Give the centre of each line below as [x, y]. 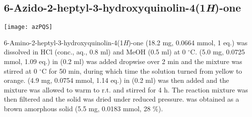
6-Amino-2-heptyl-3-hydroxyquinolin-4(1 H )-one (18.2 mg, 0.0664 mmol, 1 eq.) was [126, 42]
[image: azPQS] [28, 27]
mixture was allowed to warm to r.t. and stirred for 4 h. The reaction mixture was [126, 89]
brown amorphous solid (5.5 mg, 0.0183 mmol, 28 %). [84, 109]
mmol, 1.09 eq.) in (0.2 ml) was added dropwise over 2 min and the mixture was [123, 61]
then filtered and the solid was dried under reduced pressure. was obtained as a [122, 99]
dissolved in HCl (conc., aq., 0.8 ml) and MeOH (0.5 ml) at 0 [95, 52]
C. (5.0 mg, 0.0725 [218, 52]
